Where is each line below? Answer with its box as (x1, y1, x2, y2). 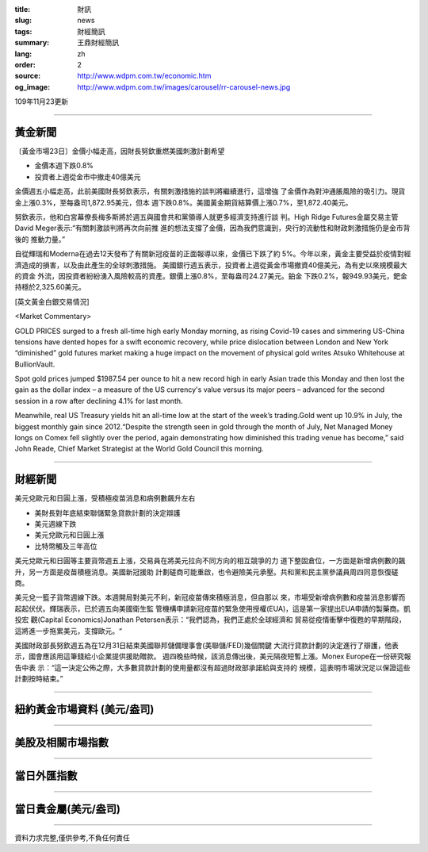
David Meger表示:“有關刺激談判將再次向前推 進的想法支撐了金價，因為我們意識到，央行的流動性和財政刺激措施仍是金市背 (14, 223, 411, 233)
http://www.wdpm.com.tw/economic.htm (77, 71, 212, 81)
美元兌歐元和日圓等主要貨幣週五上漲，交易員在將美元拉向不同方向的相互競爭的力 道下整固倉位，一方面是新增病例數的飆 (14, 556, 406, 566)
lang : (14, 48, 32, 59)
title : (14, 5, 31, 13)
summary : (14, 38, 50, 48)
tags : (14, 26, 32, 36)
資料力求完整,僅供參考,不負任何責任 (14, 833, 131, 842)
